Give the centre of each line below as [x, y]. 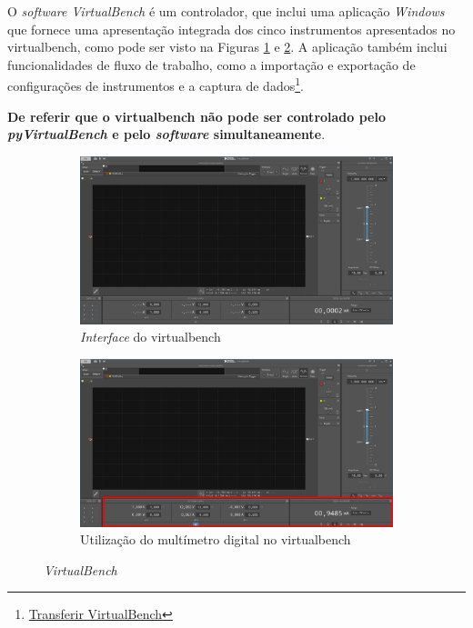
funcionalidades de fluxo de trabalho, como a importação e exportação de [211, 64]
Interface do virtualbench [151, 337]
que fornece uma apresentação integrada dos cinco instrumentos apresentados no [231, 29]
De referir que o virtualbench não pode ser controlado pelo [197, 116]
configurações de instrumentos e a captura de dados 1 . [156, 85]
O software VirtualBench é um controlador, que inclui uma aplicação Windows [226, 11]
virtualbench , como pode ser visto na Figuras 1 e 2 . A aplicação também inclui [227, 47]
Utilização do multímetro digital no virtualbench [216, 539]
